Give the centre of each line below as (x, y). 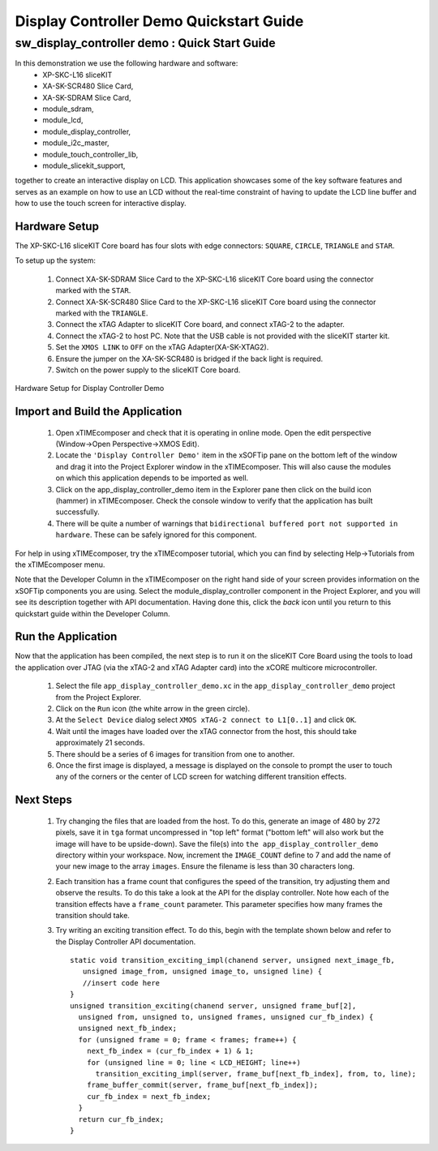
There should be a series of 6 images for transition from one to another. (175, 754)
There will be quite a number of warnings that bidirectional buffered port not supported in (227, 523)
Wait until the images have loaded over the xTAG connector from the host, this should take (206, 731)
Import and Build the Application (99, 412)
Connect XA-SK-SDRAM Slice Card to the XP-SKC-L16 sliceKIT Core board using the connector (215, 279)
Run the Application (66, 637)
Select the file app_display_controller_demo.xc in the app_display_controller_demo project (225, 686)
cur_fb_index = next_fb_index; (149, 1096)
